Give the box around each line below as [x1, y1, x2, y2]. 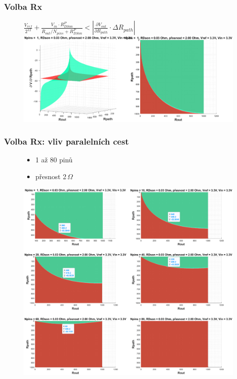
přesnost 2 [35, 171, 67, 181]
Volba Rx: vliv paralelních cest [4, 135, 129, 147]
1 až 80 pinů [35, 154, 73, 164]
